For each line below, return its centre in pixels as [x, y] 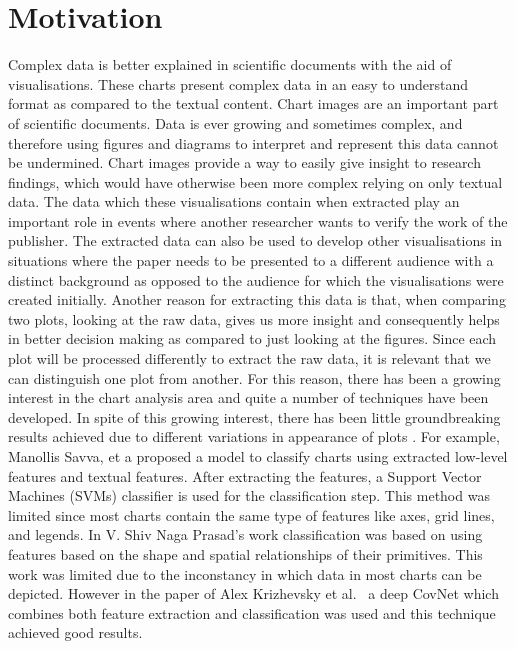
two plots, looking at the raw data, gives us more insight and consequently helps [254, 318]
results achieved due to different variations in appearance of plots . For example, [254, 436]
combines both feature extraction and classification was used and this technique [252, 612]
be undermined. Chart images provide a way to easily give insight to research [244, 162]
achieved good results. [75, 632]
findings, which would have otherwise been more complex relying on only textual [255, 181]
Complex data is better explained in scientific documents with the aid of [230, 64]
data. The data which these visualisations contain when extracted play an [234, 201]
